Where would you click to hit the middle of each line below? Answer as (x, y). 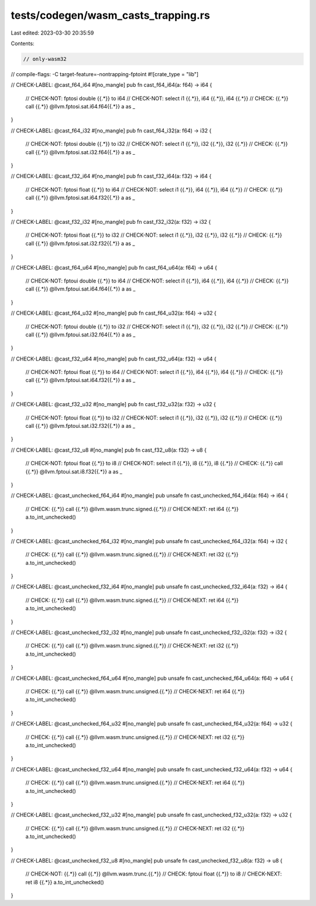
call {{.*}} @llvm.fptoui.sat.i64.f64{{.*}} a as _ (80, 289)
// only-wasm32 (45, 59)
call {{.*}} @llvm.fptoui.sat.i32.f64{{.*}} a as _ (80, 335)
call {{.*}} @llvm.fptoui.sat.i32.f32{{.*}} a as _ (80, 426)
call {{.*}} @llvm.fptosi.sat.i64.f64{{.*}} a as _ (80, 107)
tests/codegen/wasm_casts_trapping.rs (110, 15)
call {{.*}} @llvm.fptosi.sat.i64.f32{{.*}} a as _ (80, 198)
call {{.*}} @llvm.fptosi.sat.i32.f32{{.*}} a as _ (80, 243)
